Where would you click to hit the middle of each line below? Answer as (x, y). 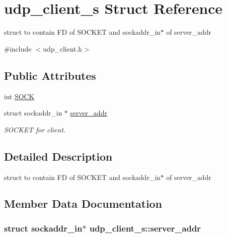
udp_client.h (63, 48)
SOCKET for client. (35, 129)
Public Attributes (50, 75)
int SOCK (19, 96)
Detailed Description (58, 156)
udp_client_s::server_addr (145, 228)
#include (18, 48)
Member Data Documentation (83, 204)
